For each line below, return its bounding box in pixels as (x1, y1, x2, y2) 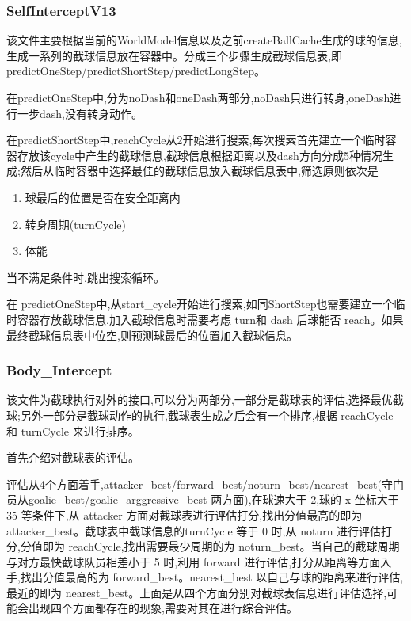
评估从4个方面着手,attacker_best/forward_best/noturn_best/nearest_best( (6, 475, 382, 492)
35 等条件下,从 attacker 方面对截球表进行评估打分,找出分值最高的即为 (6, 506, 363, 523)
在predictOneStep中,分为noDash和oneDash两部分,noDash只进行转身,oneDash (6, 90, 390, 105)
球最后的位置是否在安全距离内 (25, 189, 181, 205)
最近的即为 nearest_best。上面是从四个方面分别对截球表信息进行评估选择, (6, 584, 387, 600)
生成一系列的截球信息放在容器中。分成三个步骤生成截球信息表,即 (6, 47, 342, 63)
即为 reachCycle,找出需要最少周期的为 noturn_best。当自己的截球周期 (42, 538, 400, 554)
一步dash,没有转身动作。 (17, 105, 143, 121)
